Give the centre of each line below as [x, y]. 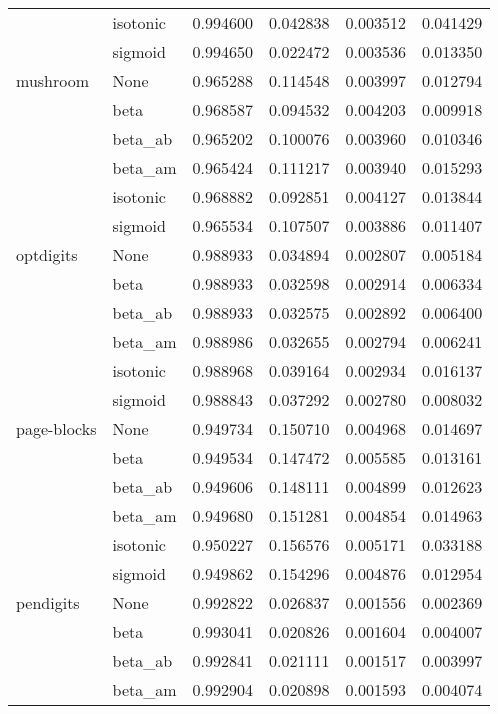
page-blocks [56, 428]
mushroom [53, 80]
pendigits [48, 602]
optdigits [47, 254]
